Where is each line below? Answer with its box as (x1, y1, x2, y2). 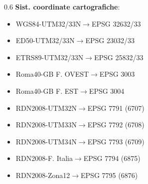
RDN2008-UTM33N (15, 119, 77, 130)
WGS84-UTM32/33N (15, 18, 81, 29)
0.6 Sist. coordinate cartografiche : (4, 2, 120, 12)
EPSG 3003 (99, 69, 135, 79)
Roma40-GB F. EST (15, 85, 79, 96)
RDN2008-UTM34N (15, 136, 77, 146)
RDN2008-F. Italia (15, 153, 73, 163)
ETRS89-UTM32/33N (15, 52, 84, 62)
